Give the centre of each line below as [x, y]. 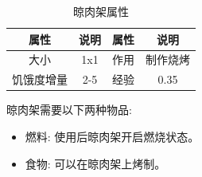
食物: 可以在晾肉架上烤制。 [95, 163]
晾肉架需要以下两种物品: [69, 110]
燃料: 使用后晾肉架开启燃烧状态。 [112, 136]
